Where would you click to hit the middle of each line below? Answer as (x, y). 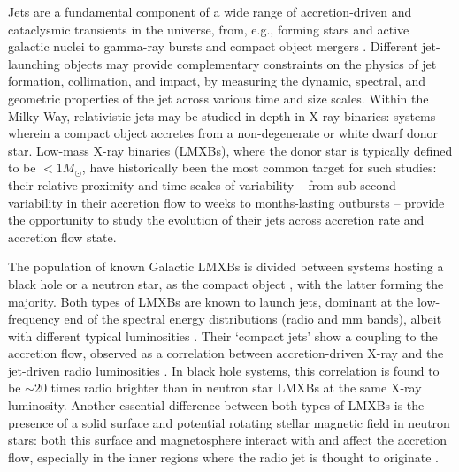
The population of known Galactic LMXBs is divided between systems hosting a (226, 266)
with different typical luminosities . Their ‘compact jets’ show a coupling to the (223, 335)
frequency (34, 319)
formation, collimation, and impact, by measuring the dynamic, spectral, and (217, 81)
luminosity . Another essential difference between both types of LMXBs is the (216, 405)
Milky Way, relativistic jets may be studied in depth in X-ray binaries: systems (222, 115)
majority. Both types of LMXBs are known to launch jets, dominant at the (211, 301)
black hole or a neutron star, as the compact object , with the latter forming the (226, 283)
